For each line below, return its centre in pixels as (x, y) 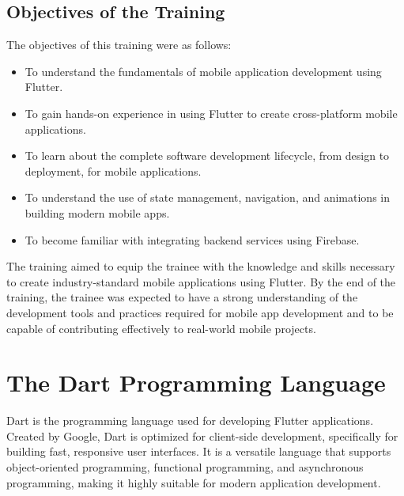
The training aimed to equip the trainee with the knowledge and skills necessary (201, 266)
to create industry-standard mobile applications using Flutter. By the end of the (201, 281)
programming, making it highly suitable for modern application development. (194, 482)
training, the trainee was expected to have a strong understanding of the (182, 297)
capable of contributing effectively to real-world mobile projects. (161, 328)
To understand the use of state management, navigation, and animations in (207, 197)
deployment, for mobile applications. (113, 170)
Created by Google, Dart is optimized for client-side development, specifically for (202, 435)
